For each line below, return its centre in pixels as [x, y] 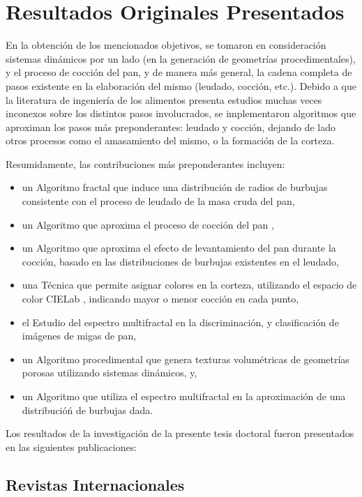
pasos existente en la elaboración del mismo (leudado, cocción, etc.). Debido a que [181, 85]
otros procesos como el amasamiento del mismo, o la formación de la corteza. [170, 140]
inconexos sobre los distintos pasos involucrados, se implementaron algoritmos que [181, 113]
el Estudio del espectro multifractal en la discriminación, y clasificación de [180, 322]
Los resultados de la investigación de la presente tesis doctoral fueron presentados [180, 433]
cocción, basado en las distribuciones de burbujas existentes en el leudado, [180, 261]
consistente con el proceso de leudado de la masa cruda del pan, [158, 201]
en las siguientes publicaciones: [71, 446]
